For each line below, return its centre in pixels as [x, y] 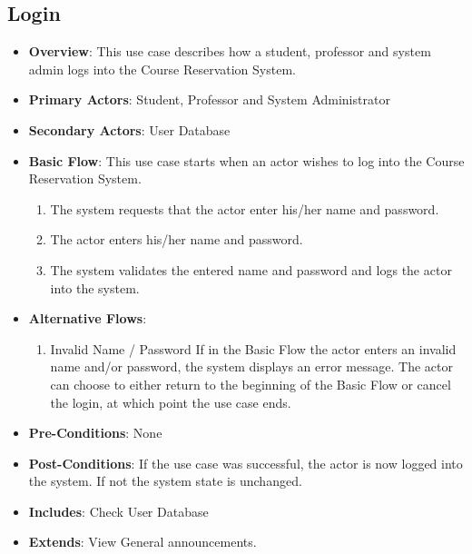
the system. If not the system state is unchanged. [165, 481]
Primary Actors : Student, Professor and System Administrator [209, 99]
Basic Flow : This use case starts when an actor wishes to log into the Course [246, 160]
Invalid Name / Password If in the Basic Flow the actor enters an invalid [253, 348]
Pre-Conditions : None [95, 433]
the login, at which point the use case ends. [171, 402]
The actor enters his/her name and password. [177, 239]
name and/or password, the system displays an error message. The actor [251, 366]
